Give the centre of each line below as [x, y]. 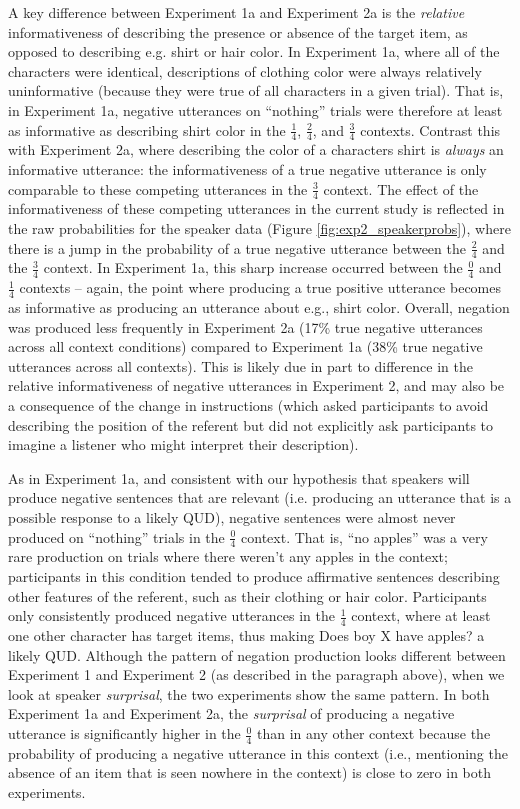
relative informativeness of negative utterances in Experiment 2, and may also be [256, 385]
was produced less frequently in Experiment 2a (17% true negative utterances [245, 326]
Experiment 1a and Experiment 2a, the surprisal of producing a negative [231, 713]
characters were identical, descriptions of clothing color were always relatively [245, 70]
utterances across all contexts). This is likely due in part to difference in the [240, 365]
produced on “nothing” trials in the [116, 536]
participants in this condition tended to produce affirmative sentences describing [254, 576]
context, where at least [421, 615]
